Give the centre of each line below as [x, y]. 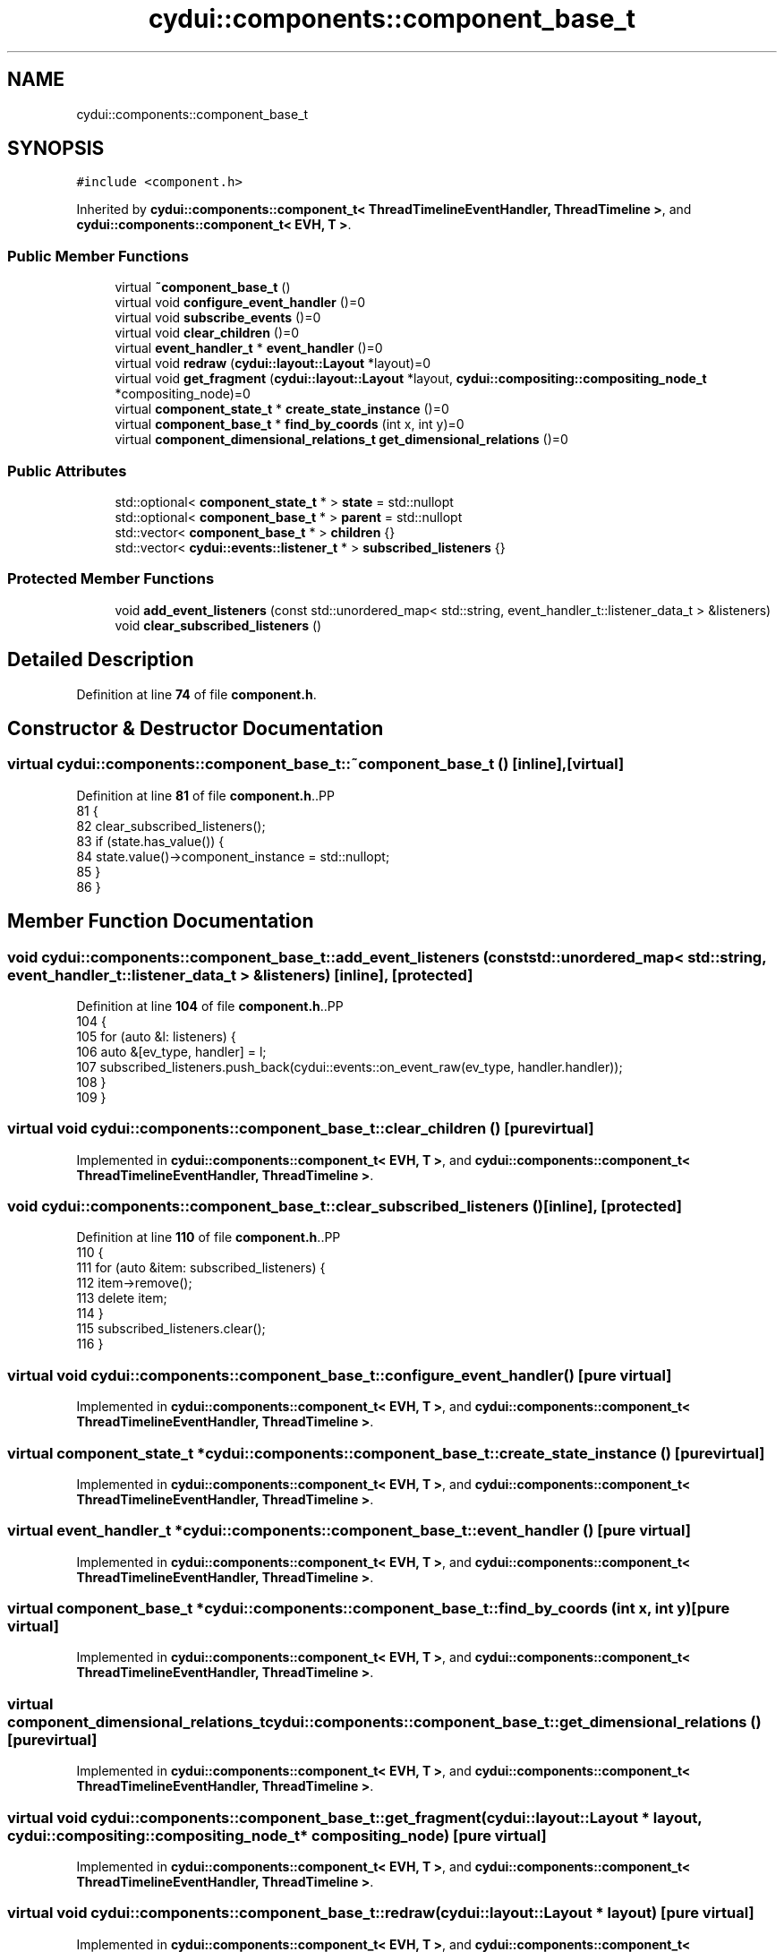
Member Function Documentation [161, 921]
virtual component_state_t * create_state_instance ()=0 [282, 409]
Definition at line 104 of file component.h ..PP [210, 1006]
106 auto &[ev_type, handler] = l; [171, 1051]
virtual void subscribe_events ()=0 [218, 318]
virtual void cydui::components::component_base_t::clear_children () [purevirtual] [301, 1129]
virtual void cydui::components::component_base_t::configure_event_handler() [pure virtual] [340, 1375]
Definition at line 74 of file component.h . [196, 694]
